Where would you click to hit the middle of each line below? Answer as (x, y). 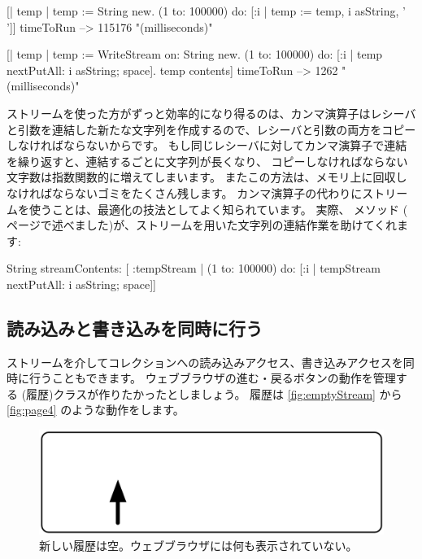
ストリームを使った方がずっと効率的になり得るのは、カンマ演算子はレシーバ (211, 113)
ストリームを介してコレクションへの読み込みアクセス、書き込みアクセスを (205, 362)
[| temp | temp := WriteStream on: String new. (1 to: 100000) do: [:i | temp (195, 54)
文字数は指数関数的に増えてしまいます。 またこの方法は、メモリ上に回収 (201, 177)
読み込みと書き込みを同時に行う (135, 328)
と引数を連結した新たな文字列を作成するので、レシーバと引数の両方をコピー (211, 129)
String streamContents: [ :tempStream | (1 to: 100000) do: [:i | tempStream (194, 268)
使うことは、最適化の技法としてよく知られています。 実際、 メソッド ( (218, 209)
